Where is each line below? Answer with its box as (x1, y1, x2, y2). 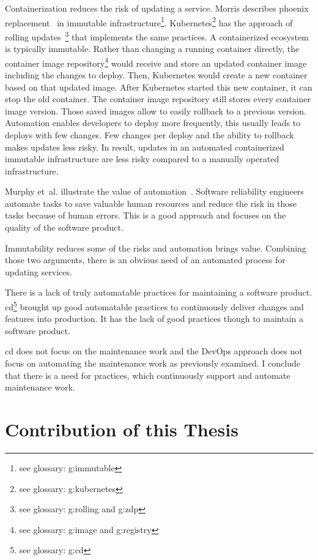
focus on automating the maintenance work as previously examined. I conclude (5, 357, 300, 370)
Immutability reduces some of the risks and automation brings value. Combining (5, 241, 306, 254)
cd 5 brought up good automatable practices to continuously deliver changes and (5, 299, 304, 313)
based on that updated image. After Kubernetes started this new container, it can (5, 80, 312, 93)
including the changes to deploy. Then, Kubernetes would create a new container (5, 68, 308, 81)
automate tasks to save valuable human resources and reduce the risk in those (5, 196, 297, 209)
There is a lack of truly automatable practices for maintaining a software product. (5, 286, 312, 299)
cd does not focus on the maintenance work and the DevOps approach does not (5, 345, 303, 357)
